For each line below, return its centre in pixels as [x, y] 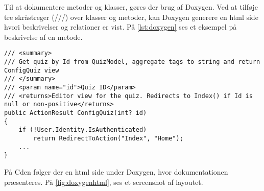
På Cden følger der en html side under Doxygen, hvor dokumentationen [116, 171]
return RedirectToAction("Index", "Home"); [108, 138]
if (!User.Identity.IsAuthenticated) [83, 130]
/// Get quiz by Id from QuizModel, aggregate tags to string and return [132, 62]
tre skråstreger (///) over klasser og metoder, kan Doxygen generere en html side [131, 17]
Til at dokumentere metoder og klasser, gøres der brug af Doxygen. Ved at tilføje [131, 7]
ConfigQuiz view [32, 70]
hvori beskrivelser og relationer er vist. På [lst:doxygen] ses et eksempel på [121, 27]
